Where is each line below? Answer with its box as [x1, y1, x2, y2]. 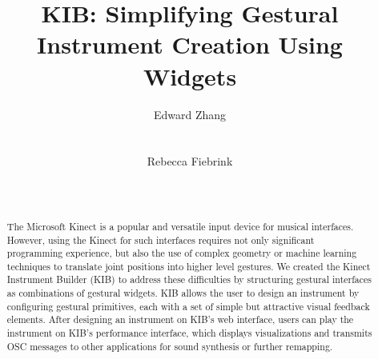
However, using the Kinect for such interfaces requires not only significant [6, 233, 315, 246]
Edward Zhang [153, 106, 227, 122]
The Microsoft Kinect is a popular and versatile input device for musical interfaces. [6, 219, 354, 233]
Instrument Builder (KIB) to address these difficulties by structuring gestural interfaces [6, 273, 372, 286]
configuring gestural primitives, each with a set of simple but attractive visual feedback [6, 299, 370, 313]
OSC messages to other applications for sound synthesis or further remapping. [6, 339, 333, 353]
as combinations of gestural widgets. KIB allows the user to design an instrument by [6, 286, 360, 300]
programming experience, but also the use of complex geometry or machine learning [6, 246, 357, 260]
